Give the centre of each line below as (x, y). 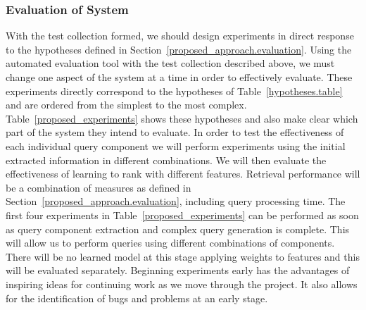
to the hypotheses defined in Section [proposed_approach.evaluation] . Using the (179, 49)
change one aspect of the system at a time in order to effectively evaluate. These (179, 77)
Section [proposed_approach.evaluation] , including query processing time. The (176, 201)
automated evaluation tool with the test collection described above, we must (170, 63)
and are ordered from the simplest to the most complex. (126, 105)
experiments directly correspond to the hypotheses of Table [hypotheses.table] (174, 91)
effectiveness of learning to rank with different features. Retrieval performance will (183, 174)
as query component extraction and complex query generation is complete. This (178, 229)
